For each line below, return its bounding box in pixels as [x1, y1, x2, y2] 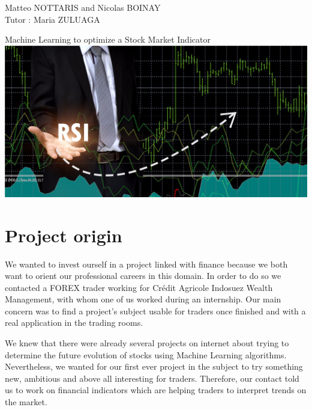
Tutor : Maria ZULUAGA [5, 13, 100, 25]
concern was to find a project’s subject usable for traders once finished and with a [5, 304, 306, 317]
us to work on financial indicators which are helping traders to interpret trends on [5, 384, 307, 396]
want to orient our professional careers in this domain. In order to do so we [5, 269, 281, 282]
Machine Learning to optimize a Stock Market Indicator [5, 33, 211, 46]
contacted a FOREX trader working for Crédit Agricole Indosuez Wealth [5, 281, 273, 293]
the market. [5, 396, 47, 408]
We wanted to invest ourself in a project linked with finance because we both [5, 257, 288, 270]
